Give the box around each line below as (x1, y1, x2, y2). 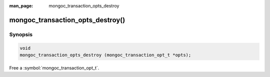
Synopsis (9, 31, 32, 38)
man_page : (9, 3, 33, 8)
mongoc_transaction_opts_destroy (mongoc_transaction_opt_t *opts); (19, 52, 191, 58)
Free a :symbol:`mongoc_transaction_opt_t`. (9, 65, 99, 71)
